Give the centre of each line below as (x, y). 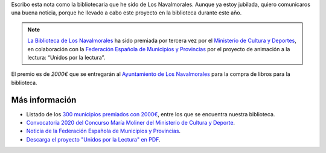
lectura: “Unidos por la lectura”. (66, 57)
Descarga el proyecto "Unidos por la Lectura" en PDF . (93, 139)
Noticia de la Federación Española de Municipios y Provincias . (104, 131)
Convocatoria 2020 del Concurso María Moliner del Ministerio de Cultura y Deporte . (131, 123)
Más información (44, 100)
